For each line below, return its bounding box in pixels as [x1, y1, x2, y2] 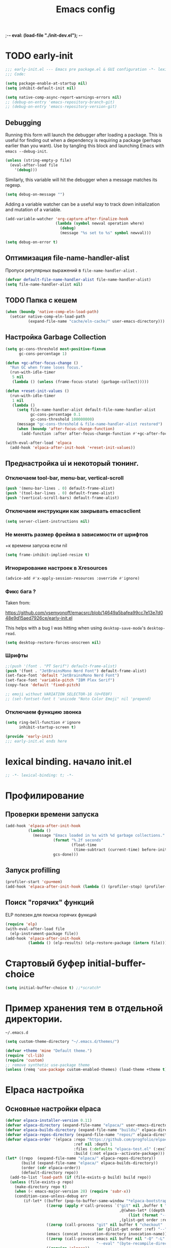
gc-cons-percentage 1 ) [18, 351, 67, 356]
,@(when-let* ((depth [119, 1208, 165, 1213]
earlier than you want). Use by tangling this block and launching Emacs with [5, 143, 164, 149]
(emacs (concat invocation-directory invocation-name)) [46, 1232, 167, 1237]
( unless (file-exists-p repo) [10, 1179, 74, 1184]
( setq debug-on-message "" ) [5, 192, 65, 197]
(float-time [71, 842, 97, 847]
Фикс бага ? [5, 588, 36, 595]
